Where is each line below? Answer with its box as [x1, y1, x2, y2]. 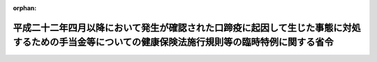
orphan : [13, 4, 37, 12]
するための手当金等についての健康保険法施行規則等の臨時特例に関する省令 [13, 37, 334, 48]
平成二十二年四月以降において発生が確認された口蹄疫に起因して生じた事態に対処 [13, 21, 361, 34]
